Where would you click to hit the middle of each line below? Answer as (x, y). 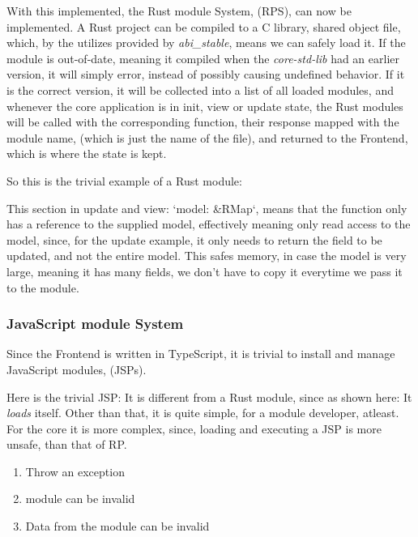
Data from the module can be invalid (117, 526)
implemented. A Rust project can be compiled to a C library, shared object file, (204, 26)
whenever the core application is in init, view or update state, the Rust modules (205, 106)
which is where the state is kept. (87, 153)
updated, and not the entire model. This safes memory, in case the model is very (207, 256)
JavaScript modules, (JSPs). (77, 369)
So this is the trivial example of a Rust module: (124, 180)
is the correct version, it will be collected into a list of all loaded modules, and (200, 89)
